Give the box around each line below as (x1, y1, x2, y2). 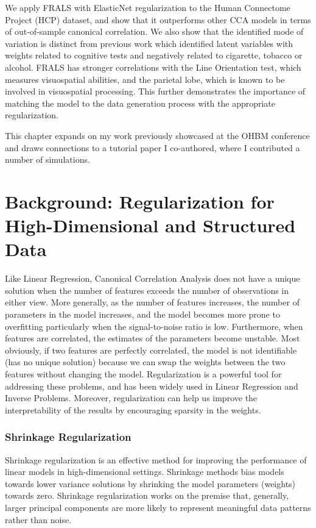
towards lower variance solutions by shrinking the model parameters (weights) (5, 477, 296, 490)
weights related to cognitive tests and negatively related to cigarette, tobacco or (5, 49, 303, 62)
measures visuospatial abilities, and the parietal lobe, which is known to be (5, 73, 285, 85)
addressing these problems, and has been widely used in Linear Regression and (5, 379, 298, 392)
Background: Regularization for (5, 188, 275, 213)
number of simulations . (5, 153, 90, 166)
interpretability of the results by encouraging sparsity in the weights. (5, 403, 261, 416)
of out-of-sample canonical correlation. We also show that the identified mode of (5, 25, 304, 38)
